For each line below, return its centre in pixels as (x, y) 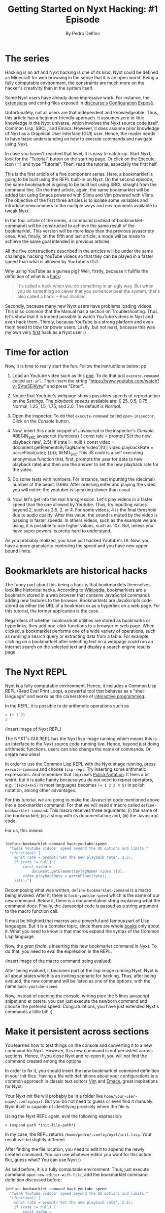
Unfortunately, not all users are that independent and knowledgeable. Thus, (82, 112)
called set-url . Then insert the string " (51, 381)
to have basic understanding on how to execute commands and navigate (79, 139)
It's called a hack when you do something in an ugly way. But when (85, 286)
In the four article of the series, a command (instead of (60, 220)
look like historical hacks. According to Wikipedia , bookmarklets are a (76, 590)
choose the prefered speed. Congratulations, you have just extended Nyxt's (82, 1006)
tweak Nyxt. (17, 211)
